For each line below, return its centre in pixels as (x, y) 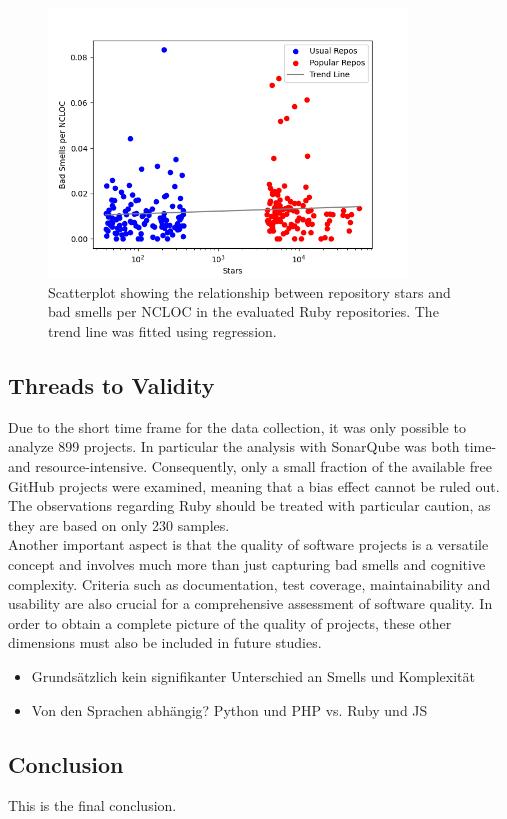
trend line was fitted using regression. (162, 331)
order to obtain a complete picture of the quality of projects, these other (230, 622)
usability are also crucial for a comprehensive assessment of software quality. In (250, 603)
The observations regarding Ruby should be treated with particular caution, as (249, 505)
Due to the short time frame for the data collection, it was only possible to (237, 426)
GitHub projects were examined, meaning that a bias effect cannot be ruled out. (254, 485)
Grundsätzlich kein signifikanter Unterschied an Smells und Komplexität (253, 675)
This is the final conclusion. (92, 805)
